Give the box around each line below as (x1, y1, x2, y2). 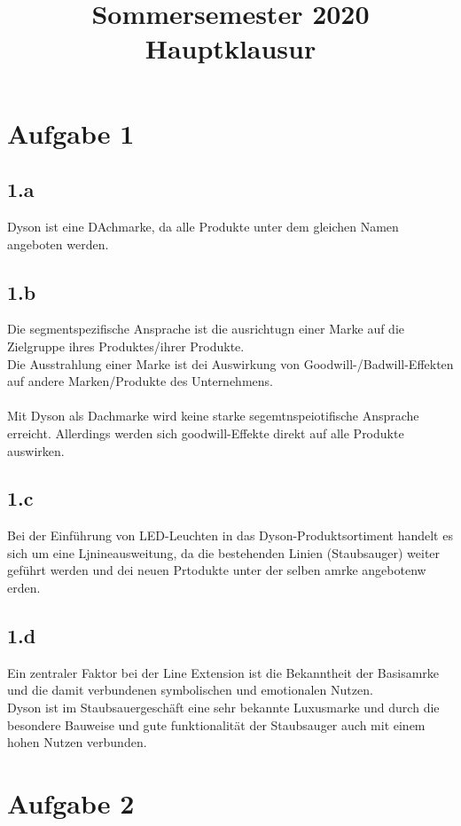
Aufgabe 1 (7, 114, 135, 151)
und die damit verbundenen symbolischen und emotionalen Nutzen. (7, 680, 373, 699)
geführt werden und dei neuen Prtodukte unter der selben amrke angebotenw (7, 561, 426, 579)
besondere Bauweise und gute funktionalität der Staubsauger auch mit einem (7, 715, 426, 734)
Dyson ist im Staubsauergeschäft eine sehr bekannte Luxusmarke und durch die (7, 698, 440, 717)
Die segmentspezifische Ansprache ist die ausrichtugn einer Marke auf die (7, 319, 404, 338)
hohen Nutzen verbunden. (7, 733, 147, 751)
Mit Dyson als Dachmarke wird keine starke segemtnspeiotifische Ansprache (7, 406, 419, 425)
